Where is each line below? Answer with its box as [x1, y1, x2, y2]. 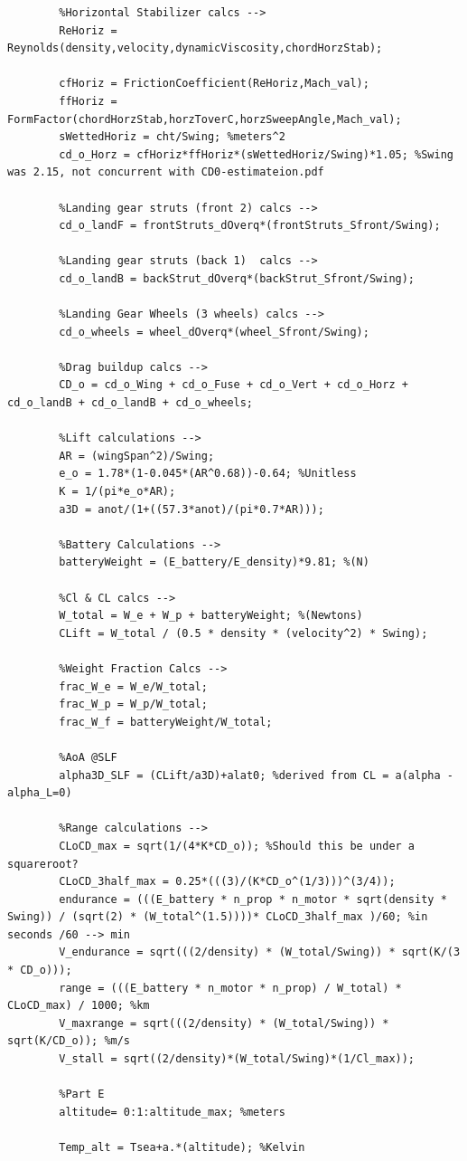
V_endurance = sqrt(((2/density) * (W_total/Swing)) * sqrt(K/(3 [59, 946, 461, 959]
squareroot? [7, 857, 79, 871]
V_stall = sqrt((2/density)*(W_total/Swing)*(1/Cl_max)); [59, 1052, 416, 1066]
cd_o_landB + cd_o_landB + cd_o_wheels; [7, 396, 254, 410]
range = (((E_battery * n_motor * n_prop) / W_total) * [59, 981, 402, 994]
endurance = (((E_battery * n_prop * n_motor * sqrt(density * [59, 892, 447, 906]
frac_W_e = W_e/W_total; [59, 680, 208, 693]
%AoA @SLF [59, 750, 117, 764]
